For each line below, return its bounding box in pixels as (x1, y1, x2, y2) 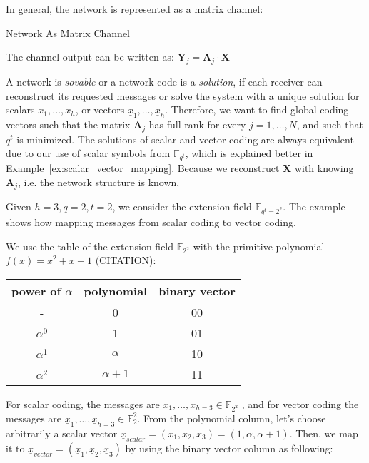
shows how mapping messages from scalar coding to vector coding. (6, 215, 296, 230)
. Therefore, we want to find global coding (165, 102, 349, 117)
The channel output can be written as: (6, 49, 174, 64)
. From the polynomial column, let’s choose (137, 410, 326, 425)
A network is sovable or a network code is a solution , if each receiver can (6, 73, 323, 88)
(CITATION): (95, 253, 156, 268)
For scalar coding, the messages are (6, 396, 160, 411)
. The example (283, 199, 345, 214)
